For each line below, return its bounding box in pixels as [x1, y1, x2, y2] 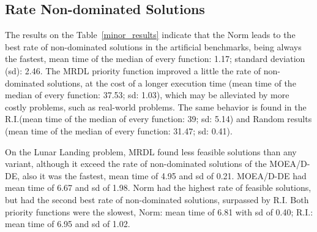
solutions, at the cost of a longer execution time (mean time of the [47, 76, 296, 89]
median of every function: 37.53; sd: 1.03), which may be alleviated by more [5, 88, 289, 101]
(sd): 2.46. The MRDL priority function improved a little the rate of [5, 64, 261, 77]
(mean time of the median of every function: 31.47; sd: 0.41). [5, 124, 233, 137]
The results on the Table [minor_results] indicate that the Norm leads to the [5, 28, 296, 41]
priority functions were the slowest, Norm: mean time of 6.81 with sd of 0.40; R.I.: [5, 205, 313, 218]
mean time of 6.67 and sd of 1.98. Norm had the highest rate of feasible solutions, [5, 181, 311, 194]
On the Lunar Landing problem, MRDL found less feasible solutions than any [5, 145, 297, 158]
